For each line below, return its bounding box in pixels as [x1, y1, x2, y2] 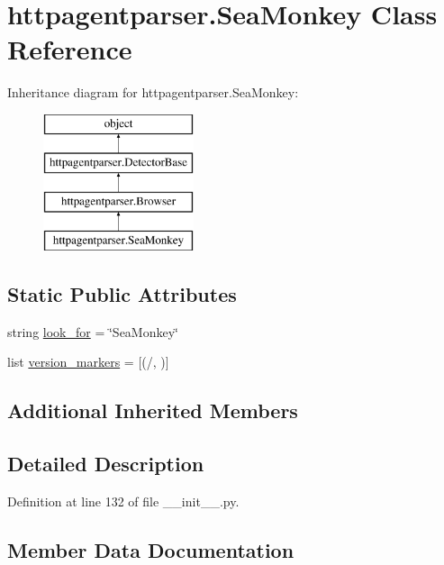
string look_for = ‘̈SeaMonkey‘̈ [7, 322, 178, 341]
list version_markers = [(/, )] [7, 352, 169, 371]
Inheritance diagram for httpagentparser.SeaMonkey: [7, 83, 299, 102]
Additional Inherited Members [7, 396, 298, 424]
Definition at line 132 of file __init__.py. [7, 492, 240, 511]
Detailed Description [7, 450, 204, 478]
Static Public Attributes [7, 280, 237, 308]
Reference [7, 31, 132, 68]
